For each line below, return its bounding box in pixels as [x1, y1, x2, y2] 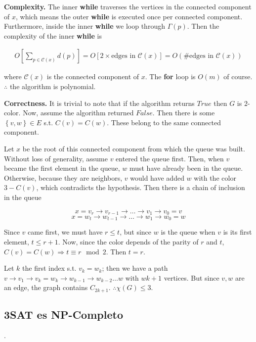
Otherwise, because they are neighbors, [4, 172, 123, 183]
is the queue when [161, 227, 215, 237]
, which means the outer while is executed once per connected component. [15, 11, 243, 21]
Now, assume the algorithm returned [23, 107, 134, 118]
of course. [223, 71, 253, 82]
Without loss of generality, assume [4, 153, 108, 163]
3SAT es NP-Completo [4, 307, 123, 322]
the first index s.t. [22, 263, 77, 273]
